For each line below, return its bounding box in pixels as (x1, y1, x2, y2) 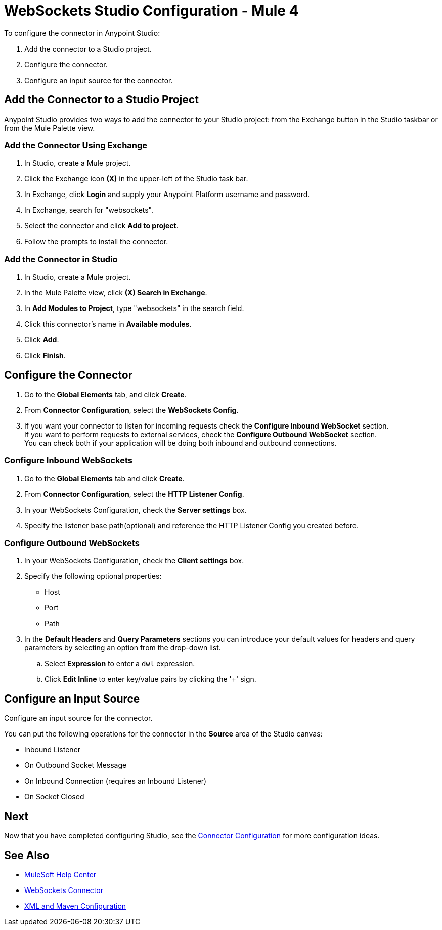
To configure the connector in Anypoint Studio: (4, 28, 160, 37)
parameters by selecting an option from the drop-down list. (24, 643, 221, 652)
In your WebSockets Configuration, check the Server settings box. (24, 505, 247, 514)
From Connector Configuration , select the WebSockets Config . (24, 405, 239, 414)
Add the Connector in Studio (4, 254, 118, 264)
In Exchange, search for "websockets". (24, 206, 154, 215)
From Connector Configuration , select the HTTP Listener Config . (24, 489, 244, 498)
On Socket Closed (24, 792, 84, 801)
